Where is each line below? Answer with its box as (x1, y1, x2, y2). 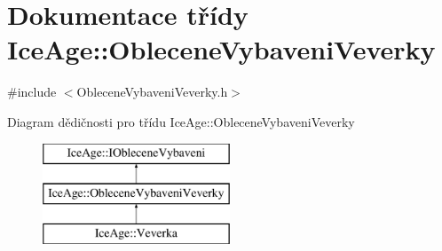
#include (7, 82, 57, 101)
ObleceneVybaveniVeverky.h (76, 82, 228, 101)
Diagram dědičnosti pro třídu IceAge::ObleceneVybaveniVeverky (7, 112, 355, 130)
